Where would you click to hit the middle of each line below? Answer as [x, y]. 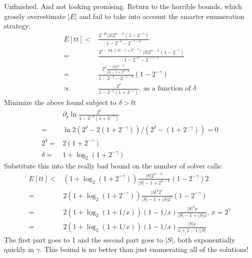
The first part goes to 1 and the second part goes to [83, 239]
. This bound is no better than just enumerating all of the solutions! [144, 249]
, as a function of [165, 89]
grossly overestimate [35, 16]
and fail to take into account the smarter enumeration [162, 16]
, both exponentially [204, 239]
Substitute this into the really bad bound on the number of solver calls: [113, 166]
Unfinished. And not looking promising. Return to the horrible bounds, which [123, 6]
